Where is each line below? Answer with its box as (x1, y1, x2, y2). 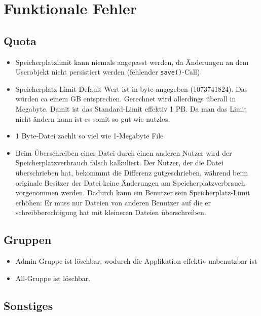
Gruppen (4, 232, 52, 248)
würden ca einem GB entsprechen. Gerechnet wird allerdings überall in (15, 93, 236, 104)
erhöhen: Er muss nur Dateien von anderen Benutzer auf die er (15, 197, 211, 207)
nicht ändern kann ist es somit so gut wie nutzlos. (15, 113, 170, 124)
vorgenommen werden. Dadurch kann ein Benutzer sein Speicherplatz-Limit (15, 187, 250, 198)
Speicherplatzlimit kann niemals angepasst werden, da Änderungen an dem (15, 56, 249, 67)
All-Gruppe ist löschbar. (15, 272, 91, 283)
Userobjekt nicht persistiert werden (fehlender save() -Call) (15, 66, 200, 77)
